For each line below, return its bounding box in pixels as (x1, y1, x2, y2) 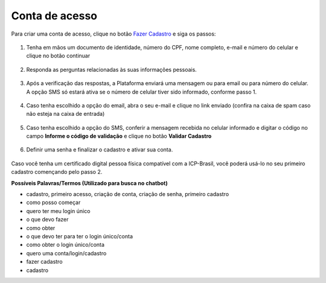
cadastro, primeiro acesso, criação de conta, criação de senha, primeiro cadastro (26, 191, 229, 198)
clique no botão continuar (26, 52, 91, 60)
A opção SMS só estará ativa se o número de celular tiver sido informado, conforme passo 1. (26, 88, 257, 95)
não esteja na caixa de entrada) (26, 110, 105, 118)
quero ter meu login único (26, 207, 91, 214)
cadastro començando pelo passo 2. (11, 168, 103, 176)
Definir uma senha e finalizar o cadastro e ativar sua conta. (26, 146, 173, 153)
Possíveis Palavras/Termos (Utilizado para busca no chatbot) (11, 179, 168, 186)
